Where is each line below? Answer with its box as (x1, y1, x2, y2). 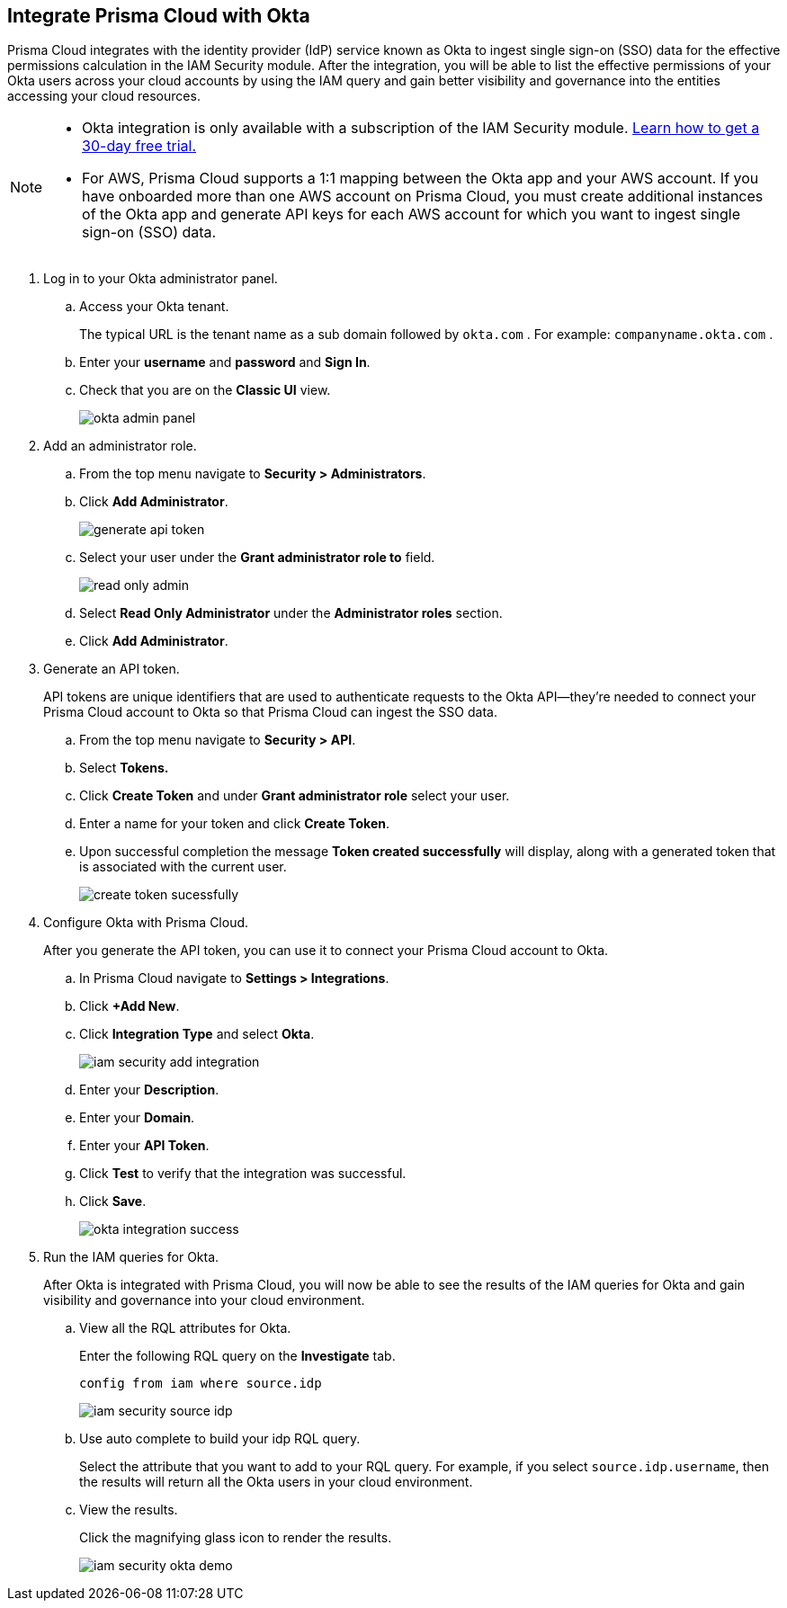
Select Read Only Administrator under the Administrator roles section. (79, 605, 503, 621)
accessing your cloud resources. (7, 88, 201, 104)
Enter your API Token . (79, 1138, 210, 1154)
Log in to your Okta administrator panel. (43, 271, 278, 287)
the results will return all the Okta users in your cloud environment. (79, 1474, 473, 1490)
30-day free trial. (82, 137, 197, 156)
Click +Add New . (79, 998, 180, 1014)
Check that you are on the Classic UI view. (79, 382, 331, 398)
